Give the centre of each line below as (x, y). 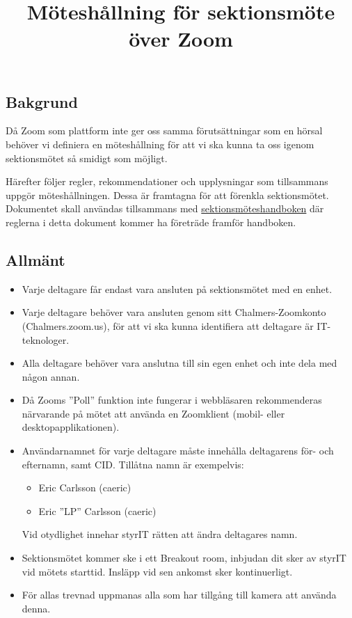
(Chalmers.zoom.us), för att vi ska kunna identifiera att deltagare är (168, 325)
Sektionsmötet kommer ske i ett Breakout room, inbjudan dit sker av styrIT (184, 558)
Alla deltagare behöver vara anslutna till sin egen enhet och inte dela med (179, 363)
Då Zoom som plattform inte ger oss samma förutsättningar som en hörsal (164, 130)
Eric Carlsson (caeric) (85, 488)
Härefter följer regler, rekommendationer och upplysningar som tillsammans (167, 181)
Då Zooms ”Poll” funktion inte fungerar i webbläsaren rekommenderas (172, 400)
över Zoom (181, 39)
